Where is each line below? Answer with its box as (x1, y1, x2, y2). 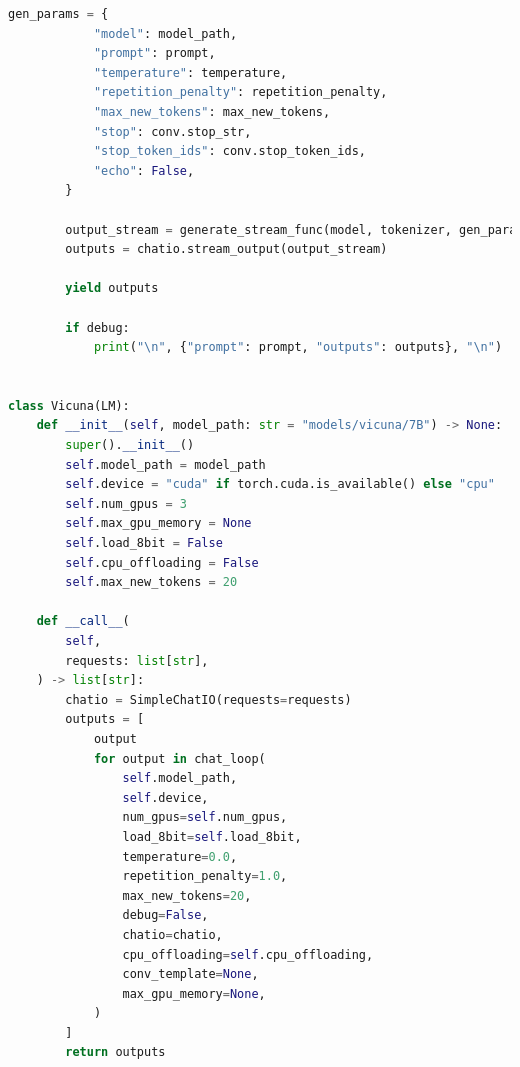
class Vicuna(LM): (8, 398, 130, 413)
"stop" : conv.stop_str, (93, 124, 252, 139)
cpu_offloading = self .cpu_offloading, (122, 947, 374, 962)
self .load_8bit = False (65, 536, 223, 551)
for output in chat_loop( (93, 751, 266, 766)
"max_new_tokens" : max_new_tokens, (93, 104, 331, 119)
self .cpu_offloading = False (65, 555, 259, 570)
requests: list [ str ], (65, 653, 209, 668)
